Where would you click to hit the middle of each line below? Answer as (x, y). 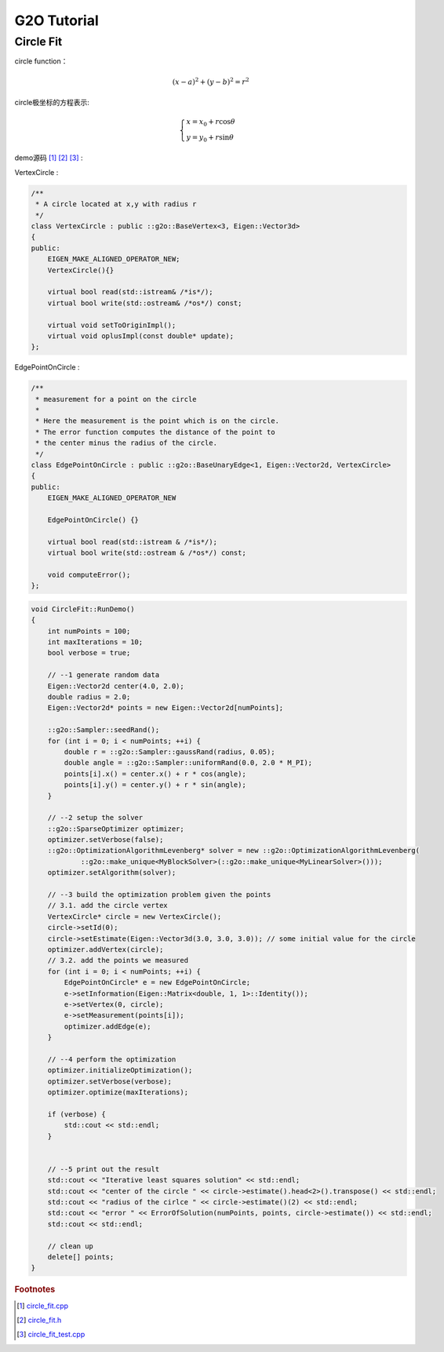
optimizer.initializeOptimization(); (120, 1070)
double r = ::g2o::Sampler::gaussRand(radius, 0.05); (169, 752)
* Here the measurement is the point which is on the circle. (158, 421)
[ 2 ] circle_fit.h (39, 1320)
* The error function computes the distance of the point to (155, 432)
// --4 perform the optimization (112, 1059)
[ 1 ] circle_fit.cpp (43, 1306)
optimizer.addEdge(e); (108, 1026)
